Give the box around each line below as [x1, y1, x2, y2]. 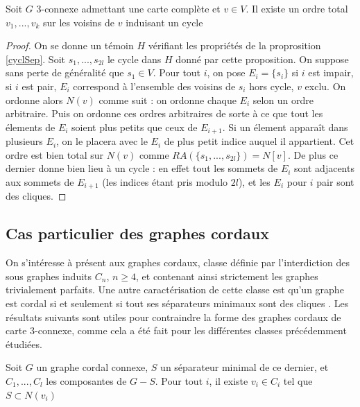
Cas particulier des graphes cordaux [6, 223, 269, 244]
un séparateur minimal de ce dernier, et [160, 360, 329, 374]
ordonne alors [6, 92, 63, 107]
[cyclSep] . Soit [6, 51, 65, 66]
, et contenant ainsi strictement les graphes [136, 268, 318, 283]
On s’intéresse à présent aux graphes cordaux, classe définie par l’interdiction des [6, 255, 350, 270]
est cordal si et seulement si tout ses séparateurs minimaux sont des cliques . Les [6, 296, 349, 311]
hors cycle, [249, 78, 294, 93]
